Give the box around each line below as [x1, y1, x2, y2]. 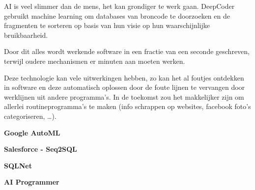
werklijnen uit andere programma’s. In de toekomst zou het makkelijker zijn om [4, 91, 244, 102]
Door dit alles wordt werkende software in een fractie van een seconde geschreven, [4, 46, 250, 56]
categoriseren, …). [4, 110, 57, 121]
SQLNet [4, 160, 32, 170]
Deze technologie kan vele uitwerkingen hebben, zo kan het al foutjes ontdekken [4, 72, 244, 82]
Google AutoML [4, 127, 60, 137]
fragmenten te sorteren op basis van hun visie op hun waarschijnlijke [4, 20, 210, 30]
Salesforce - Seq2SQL [4, 144, 77, 154]
